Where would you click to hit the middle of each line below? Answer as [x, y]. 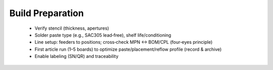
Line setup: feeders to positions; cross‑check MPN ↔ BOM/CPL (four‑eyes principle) [124, 42]
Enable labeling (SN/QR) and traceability [77, 56]
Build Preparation [47, 13]
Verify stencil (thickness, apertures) [72, 28]
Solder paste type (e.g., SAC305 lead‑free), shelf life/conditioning [103, 35]
